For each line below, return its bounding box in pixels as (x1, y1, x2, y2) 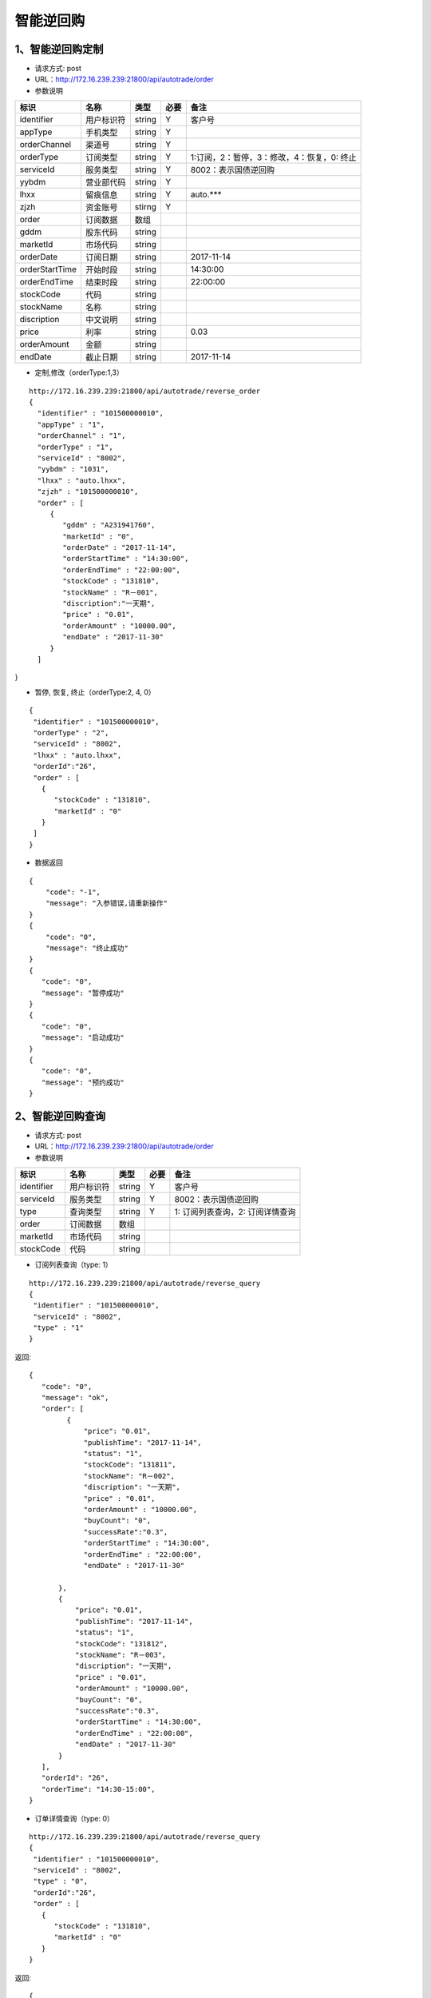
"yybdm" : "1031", (37, 464, 109, 474)
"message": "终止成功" (45, 943, 129, 953)
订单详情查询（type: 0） (34, 1813, 115, 1823)
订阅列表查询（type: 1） (34, 1260, 113, 1270)
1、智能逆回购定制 (14, 42, 104, 56)
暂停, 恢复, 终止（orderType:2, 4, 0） (34, 687, 156, 697)
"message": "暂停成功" (41, 988, 125, 997)
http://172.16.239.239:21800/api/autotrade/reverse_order (29, 386, 261, 396)
